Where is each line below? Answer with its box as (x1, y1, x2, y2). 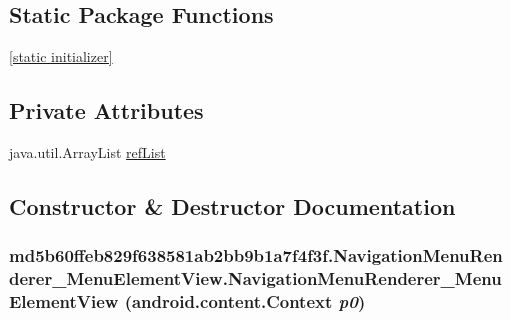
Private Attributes (9, 95, 204, 126)
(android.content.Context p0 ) (124, 289, 366, 314)
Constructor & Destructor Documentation (9, 190, 456, 221)
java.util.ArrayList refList (9, 142, 166, 162)
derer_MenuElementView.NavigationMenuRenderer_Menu (9, 266, 502, 291)
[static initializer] (9, 46, 113, 67)
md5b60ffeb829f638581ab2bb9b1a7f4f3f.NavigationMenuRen (9, 243, 503, 268)
